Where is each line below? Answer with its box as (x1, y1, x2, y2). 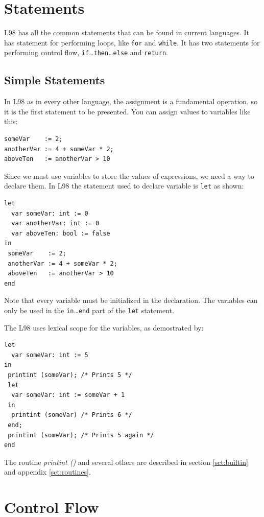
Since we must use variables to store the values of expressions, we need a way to (4, 170, 254, 181)
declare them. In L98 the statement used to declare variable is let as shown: (4, 180, 244, 191)
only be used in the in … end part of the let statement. (4, 304, 174, 315)
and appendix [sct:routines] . (4, 466, 91, 477)
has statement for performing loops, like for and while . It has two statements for (4, 37, 260, 48)
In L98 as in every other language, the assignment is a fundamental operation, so (4, 96, 258, 107)
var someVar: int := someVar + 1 (11, 391, 125, 399)
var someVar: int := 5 (11, 351, 88, 359)
